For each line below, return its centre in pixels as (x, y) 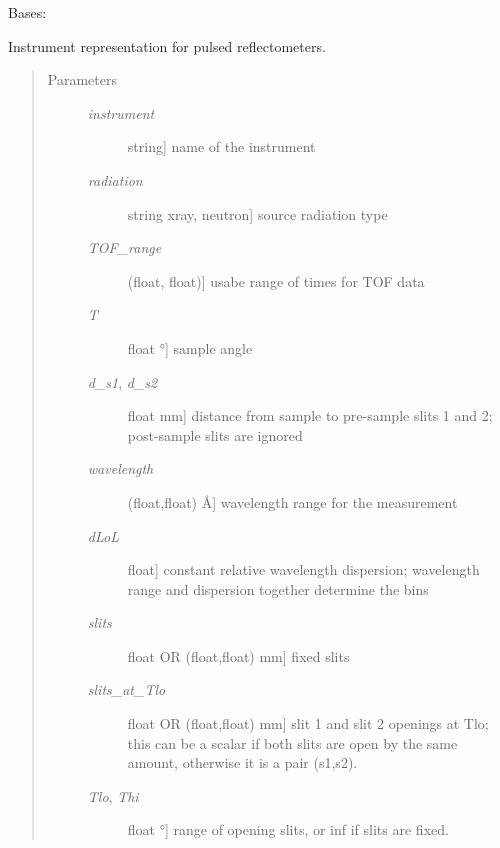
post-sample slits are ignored (215, 434)
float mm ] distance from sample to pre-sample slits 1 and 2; (310, 415)
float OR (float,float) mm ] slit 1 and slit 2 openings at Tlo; (308, 723)
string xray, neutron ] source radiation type (257, 213)
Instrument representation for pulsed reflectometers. (167, 45)
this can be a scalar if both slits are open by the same (292, 742)
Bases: (27, 12)
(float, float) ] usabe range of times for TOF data (276, 280)
